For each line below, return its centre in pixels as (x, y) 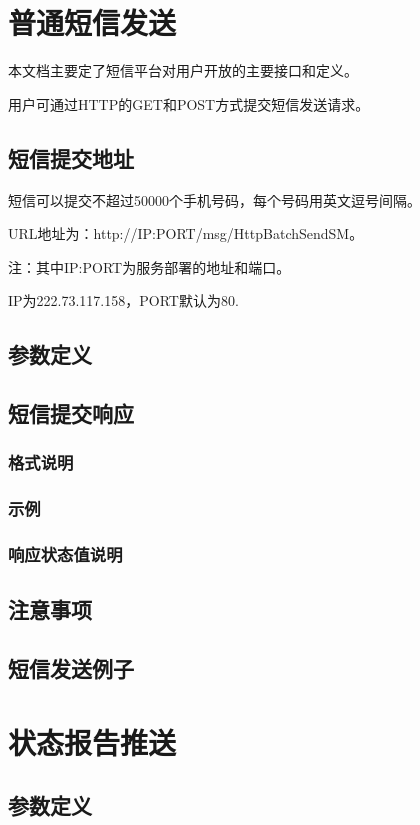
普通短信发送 (92, 22)
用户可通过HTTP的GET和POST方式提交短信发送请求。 (189, 103)
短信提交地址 (71, 157)
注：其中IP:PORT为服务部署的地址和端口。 (149, 266)
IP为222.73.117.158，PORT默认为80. (123, 300)
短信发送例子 (71, 668)
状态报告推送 (92, 741)
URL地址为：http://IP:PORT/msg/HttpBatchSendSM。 (186, 233)
